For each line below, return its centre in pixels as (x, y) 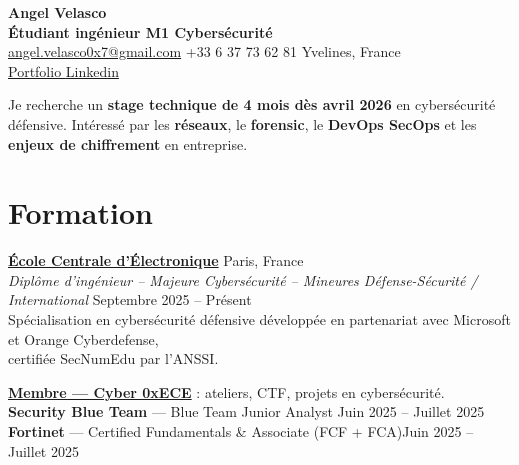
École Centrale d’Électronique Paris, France (156, 260)
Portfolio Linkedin (63, 70)
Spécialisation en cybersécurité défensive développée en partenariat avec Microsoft (259, 319)
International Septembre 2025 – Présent (130, 299)
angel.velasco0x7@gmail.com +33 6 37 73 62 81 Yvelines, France (204, 51)
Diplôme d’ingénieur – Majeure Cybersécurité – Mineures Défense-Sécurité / (243, 279)
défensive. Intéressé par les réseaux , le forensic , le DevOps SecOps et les (242, 123)
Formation (80, 212)
